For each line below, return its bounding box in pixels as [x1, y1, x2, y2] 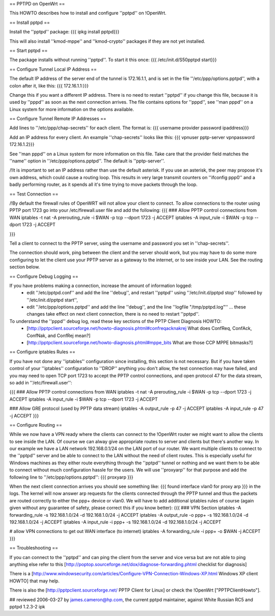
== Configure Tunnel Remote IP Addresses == [9, 116, 106, 122]
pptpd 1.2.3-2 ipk [9, 603, 45, 609]
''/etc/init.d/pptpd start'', [26, 297, 78, 303]
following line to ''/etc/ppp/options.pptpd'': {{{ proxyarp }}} [9, 474, 133, 480]
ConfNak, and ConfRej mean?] [26, 332, 91, 339]
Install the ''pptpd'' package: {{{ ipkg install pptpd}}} [9, 29, 120, 35]
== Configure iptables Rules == [9, 349, 76, 355]
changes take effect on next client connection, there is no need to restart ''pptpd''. [26, 311, 200, 317]
